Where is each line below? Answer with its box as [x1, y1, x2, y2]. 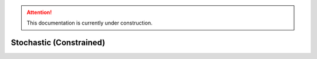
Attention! [26, 9, 52, 16]
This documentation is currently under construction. [26, 19, 153, 26]
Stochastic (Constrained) [11, 38, 106, 48]
